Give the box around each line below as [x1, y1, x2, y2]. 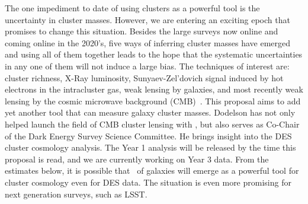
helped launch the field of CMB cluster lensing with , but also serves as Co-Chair [5, 117, 300, 130]
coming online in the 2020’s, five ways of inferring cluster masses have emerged [5, 36, 291, 49]
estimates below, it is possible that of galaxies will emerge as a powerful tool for [5, 164, 299, 177]
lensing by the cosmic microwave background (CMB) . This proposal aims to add [5, 94, 301, 107]
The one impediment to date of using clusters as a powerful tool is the [5, 2, 260, 14]
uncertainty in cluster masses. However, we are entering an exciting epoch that [5, 13, 290, 26]
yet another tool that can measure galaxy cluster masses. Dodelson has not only [5, 106, 296, 119]
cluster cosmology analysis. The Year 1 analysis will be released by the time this [5, 141, 296, 154]
